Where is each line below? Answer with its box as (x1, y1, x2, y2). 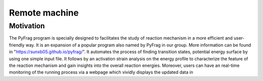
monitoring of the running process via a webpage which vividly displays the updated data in (9, 69, 193, 75)
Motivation (9, 21, 45, 30)
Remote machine (9, 7, 79, 18)
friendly (9, 42, 25, 48)
